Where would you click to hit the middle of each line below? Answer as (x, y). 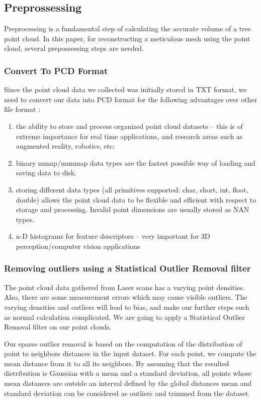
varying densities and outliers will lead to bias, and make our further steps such (127, 307)
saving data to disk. (46, 173)
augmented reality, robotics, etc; (65, 146)
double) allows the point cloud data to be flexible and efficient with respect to (136, 199)
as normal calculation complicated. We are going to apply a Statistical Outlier (125, 317)
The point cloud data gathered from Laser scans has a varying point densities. (124, 287)
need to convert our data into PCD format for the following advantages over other (131, 99)
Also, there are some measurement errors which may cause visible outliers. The (126, 297)
